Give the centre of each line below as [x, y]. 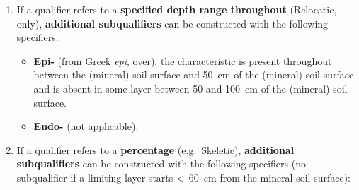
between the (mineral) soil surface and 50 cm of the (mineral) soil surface [194, 75]
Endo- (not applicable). [86, 126]
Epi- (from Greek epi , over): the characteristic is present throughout [183, 60]
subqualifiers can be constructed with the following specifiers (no [161, 164]
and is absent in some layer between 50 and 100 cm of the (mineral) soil [190, 88]
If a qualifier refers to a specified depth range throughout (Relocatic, [177, 9]
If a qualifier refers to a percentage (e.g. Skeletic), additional [155, 149]
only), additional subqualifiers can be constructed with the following [172, 23]
